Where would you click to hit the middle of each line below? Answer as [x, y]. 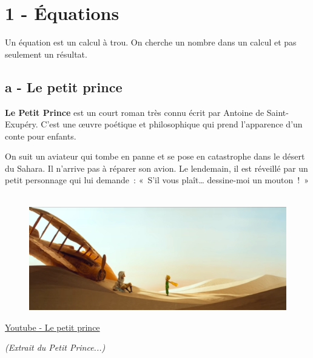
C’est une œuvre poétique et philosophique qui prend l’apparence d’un [172, 124]
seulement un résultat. [46, 54]
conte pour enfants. [41, 136]
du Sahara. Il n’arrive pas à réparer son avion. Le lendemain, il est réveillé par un [156, 168]
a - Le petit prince [64, 86]
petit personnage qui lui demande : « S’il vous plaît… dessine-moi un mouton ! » [157, 180]
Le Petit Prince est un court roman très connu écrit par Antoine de [135, 112]
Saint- [278, 112]
